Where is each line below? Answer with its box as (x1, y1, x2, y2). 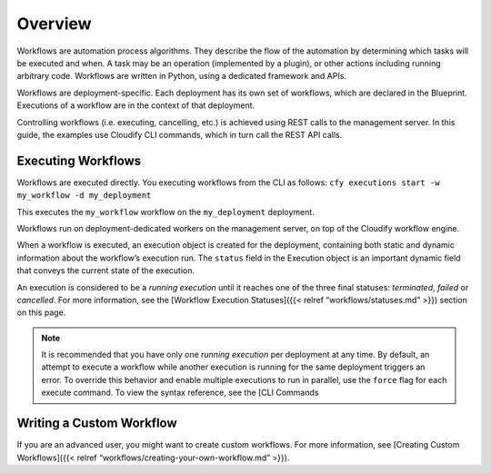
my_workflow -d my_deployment (16, 191, 152, 201)
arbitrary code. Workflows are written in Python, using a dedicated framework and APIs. (16, 71, 347, 82)
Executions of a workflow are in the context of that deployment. (16, 100, 256, 111)
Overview (16, 14, 92, 34)
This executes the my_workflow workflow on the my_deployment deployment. (16, 206, 316, 217)
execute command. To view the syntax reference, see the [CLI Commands (41, 387, 319, 399)
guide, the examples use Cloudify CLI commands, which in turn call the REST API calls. (16, 129, 343, 140)
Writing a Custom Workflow (16, 416, 177, 431)
